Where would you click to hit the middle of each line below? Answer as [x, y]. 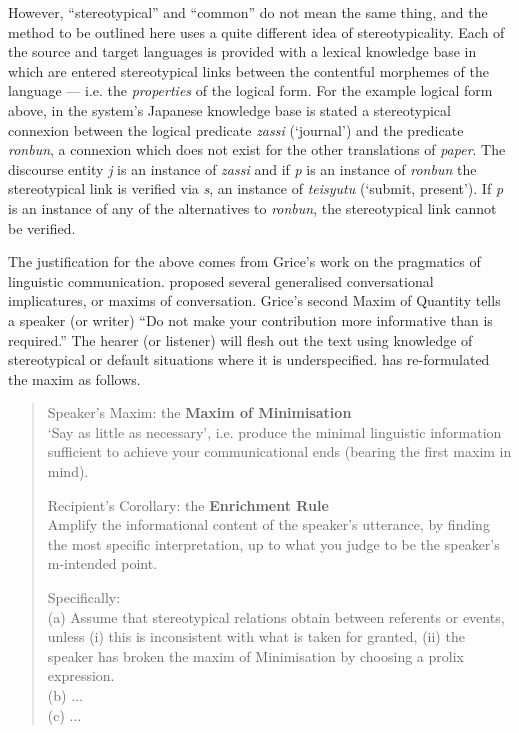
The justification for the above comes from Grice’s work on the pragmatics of [244, 261]
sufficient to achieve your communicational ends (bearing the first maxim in [279, 451]
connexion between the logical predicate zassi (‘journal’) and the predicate [236, 129]
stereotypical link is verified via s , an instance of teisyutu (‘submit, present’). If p [256, 188]
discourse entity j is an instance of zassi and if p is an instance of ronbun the [242, 168]
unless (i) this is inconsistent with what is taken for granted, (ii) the [256, 636]
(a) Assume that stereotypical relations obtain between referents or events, [276, 616]
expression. [81, 675]
